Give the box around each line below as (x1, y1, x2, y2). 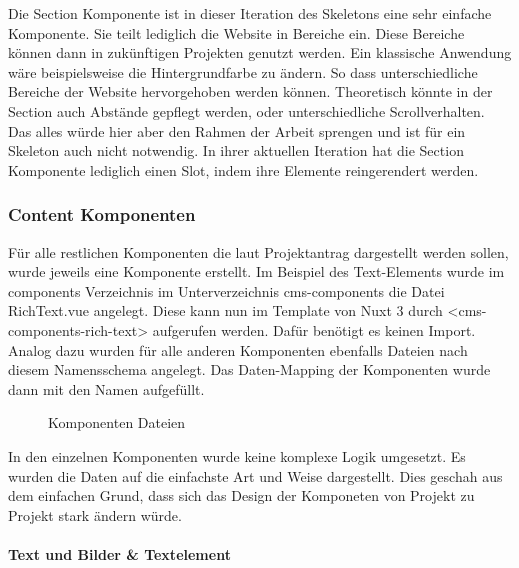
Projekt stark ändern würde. (8, 504, 182, 525)
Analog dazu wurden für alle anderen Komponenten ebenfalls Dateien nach (8, 339, 468, 360)
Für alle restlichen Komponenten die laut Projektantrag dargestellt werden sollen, (8, 241, 509, 262)
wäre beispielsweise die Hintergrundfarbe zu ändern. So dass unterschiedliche (8, 61, 478, 82)
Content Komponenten (8, 202, 196, 227)
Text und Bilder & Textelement (8, 543, 231, 564)
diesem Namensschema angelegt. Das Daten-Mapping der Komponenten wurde (8, 359, 491, 380)
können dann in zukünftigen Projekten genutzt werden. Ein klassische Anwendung (8, 42, 512, 63)
